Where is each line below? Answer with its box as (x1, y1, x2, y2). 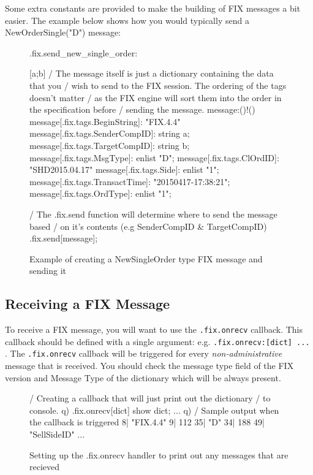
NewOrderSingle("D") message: (5, 26, 121, 39)
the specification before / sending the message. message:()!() (29, 103, 255, 116)
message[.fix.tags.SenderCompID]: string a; (29, 127, 190, 140)
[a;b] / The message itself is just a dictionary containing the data (29, 67, 274, 80)
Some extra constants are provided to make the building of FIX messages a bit (5, 2, 301, 14)
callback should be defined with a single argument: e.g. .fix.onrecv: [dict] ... (5, 335, 310, 348)
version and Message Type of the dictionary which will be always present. (5, 371, 281, 384)
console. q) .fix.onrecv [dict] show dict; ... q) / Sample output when (29, 403, 279, 416)
